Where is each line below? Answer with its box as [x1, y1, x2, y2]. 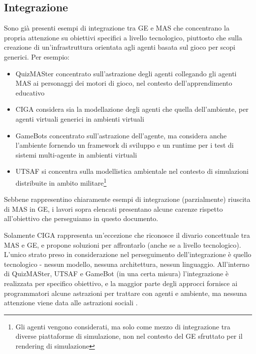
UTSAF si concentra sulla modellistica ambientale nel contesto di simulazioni [15, 166, 249, 176]
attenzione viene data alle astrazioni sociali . [4, 297, 138, 308]
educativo [15, 87, 45, 97]
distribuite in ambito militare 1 [15, 176, 107, 188]
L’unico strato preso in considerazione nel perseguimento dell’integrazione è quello [4, 249, 252, 259]
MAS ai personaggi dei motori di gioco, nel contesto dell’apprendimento [15, 78, 232, 88]
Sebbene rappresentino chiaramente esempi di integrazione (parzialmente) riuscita [4, 194, 251, 204]
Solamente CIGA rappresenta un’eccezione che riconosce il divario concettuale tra [4, 229, 250, 240]
